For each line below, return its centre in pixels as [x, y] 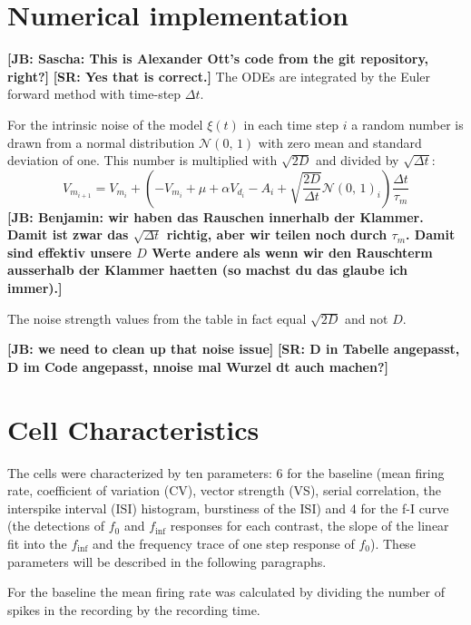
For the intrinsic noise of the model [105, 124]
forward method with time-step [94, 94]
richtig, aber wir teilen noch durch [277, 234]
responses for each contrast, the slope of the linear [309, 526]
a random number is [407, 124]
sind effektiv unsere [69, 252]
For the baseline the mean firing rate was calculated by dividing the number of [226, 592]
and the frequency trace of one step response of [223, 543]
